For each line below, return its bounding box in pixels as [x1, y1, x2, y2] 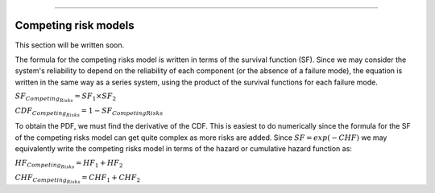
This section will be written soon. [14, 40, 125, 50]
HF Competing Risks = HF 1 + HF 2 [14, 158, 123, 170]
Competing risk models [14, 18, 135, 32]
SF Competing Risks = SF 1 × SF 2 [14, 92, 117, 104]
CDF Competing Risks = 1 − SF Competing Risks [14, 106, 164, 118]
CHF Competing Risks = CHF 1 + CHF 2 [14, 173, 141, 185]
